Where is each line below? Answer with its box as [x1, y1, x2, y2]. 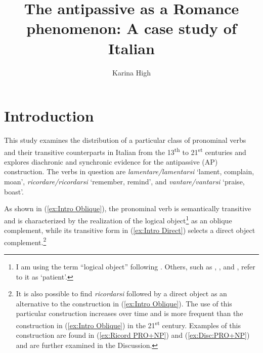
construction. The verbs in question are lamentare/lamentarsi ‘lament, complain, [4, 166, 254, 177]
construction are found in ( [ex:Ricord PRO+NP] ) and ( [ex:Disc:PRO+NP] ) [16, 330, 250, 340]
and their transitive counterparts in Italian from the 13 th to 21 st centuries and [4, 145, 246, 157]
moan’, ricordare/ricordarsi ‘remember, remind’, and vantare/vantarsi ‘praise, [4, 176, 245, 187]
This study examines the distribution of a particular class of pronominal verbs [4, 135, 246, 145]
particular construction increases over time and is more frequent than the [16, 308, 243, 319]
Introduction [4, 105, 94, 126]
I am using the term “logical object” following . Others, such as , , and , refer [16, 261, 255, 271]
